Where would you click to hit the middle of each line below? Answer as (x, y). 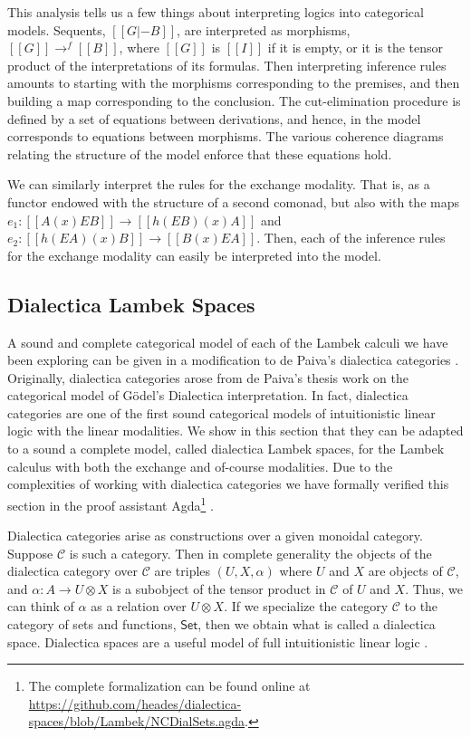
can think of (41, 606)
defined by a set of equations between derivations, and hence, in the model (214, 118)
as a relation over (139, 606)
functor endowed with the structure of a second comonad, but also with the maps (233, 201)
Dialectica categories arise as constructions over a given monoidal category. (215, 536)
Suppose (30, 553)
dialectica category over (72, 571)
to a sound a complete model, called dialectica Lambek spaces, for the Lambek (226, 449)
